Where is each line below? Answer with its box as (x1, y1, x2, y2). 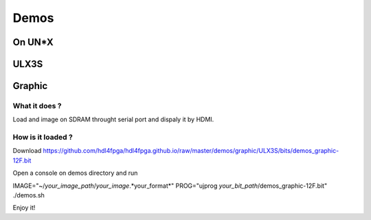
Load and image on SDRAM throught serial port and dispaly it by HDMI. (12, 115, 214, 123)
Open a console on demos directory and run (12, 169, 138, 178)
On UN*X (12, 36, 54, 48)
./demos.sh (12, 191, 45, 199)
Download (12, 147, 42, 155)
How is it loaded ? (12, 132, 74, 142)
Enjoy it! (12, 204, 36, 212)
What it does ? (12, 101, 62, 110)
